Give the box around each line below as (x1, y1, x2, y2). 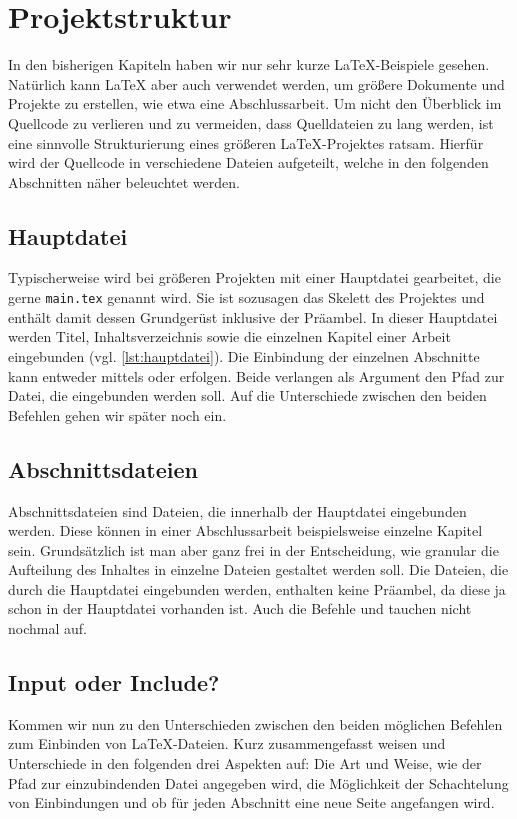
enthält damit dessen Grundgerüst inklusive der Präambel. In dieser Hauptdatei (8, 306, 498, 327)
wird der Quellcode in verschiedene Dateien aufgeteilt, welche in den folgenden (8, 152, 489, 173)
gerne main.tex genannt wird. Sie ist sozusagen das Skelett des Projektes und (8, 287, 485, 308)
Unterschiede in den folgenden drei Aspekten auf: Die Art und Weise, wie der (8, 753, 482, 774)
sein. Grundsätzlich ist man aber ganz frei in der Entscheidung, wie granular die (8, 539, 499, 560)
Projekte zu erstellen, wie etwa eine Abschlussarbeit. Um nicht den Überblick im (8, 93, 502, 114)
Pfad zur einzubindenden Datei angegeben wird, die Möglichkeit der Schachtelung (8, 772, 509, 793)
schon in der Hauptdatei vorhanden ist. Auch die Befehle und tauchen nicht (8, 598, 472, 619)
